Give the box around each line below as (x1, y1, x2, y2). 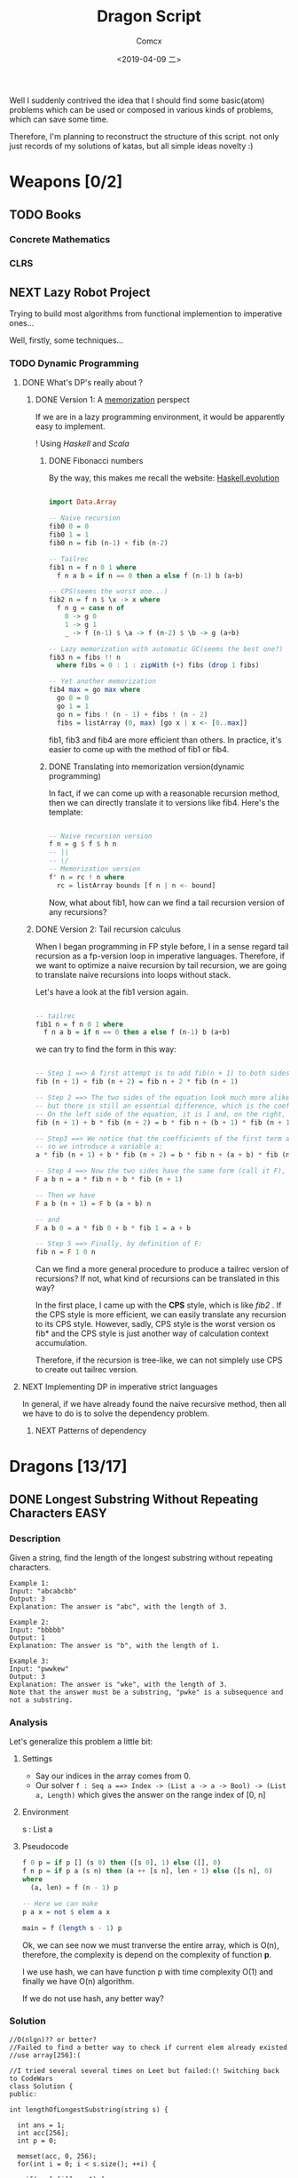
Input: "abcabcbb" (9, 1587, 77, 1596)
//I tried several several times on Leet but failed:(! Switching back (9, 2066, 279, 2075)
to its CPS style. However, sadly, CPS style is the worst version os (35, 1319, 276, 1330)
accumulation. (35, 1338, 88, 1348)
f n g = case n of (56, 604, 125, 613)
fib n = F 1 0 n (35, 1248, 96, 1257)
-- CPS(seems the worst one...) (48, 587, 169, 596)
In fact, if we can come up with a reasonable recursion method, (48, 788, 280, 799)
